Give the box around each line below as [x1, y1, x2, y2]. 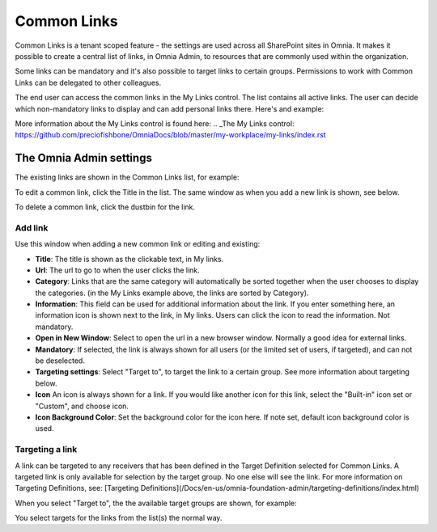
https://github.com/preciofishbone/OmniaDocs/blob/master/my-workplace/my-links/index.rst [15, 130, 327, 140]
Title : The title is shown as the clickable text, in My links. [35, 254, 224, 264]
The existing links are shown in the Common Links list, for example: [15, 172, 240, 182]
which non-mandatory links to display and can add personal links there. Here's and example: [15, 103, 325, 113]
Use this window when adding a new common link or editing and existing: [15, 239, 261, 249]
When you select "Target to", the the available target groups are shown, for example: [15, 498, 297, 508]
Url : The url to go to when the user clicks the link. [35, 265, 200, 275]
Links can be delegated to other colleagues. [15, 78, 162, 87]
